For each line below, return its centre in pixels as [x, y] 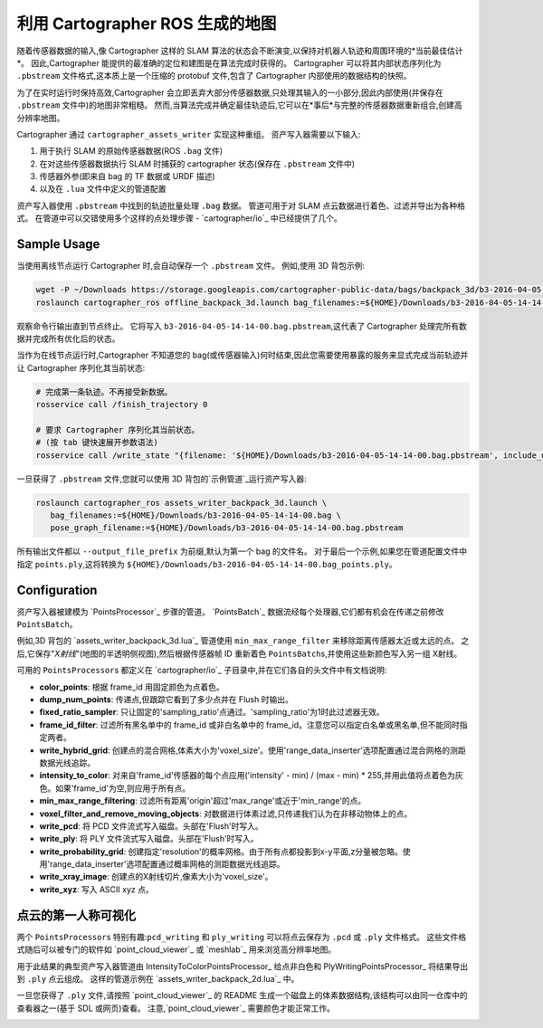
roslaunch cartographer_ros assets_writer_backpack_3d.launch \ [181, 503]
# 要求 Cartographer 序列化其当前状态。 [118, 429]
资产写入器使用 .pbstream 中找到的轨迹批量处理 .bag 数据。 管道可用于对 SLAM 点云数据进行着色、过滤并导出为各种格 [241, 205]
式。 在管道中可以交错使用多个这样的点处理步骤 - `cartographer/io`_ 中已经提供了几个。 [180, 218]
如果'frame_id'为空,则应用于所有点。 [122, 788]
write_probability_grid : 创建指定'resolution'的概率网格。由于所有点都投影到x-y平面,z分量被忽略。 [221, 852]
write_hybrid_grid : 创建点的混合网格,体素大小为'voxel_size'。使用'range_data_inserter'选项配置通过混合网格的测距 [252, 750]
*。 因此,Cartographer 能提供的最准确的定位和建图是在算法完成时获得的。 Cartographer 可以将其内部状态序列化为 [229, 62]
